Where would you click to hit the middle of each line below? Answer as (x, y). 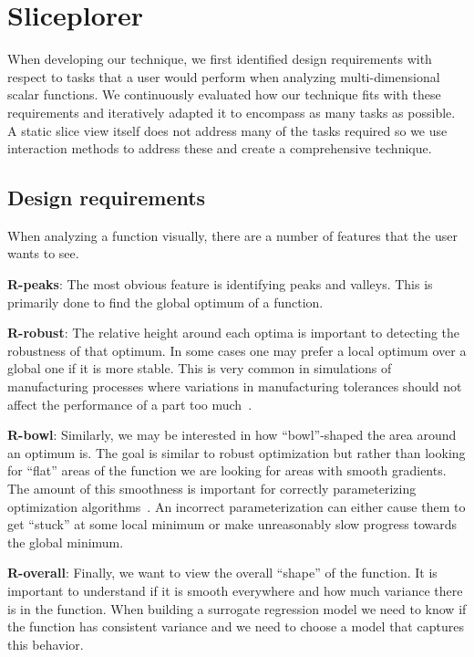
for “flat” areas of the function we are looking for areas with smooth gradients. (227, 470)
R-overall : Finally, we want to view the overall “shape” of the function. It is (222, 573)
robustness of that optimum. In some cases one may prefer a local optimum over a (237, 350)
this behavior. (46, 644)
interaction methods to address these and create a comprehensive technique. (220, 148)
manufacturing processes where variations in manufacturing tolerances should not (235, 386)
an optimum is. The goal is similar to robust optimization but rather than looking (237, 452)
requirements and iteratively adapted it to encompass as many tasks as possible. (232, 112)
